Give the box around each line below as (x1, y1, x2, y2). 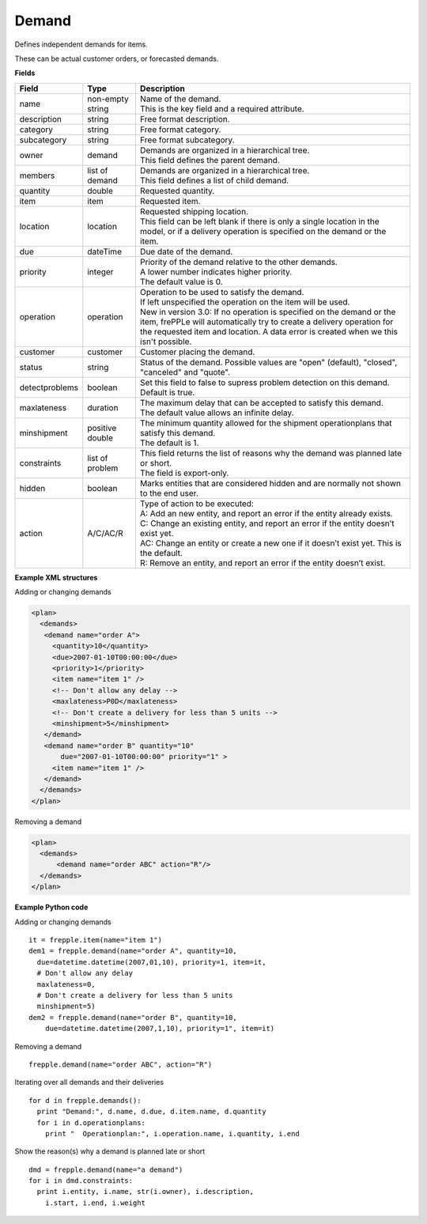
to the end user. (139, 487, 199, 498)
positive (87, 422, 117, 433)
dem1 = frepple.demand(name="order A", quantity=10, (28, 946, 237, 956)
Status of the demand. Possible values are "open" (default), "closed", (139, 357, 398, 368)
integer (87, 266, 114, 277)
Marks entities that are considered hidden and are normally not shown (139, 478, 401, 489)
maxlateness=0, (36, 980, 96, 988)
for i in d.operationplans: (36, 1118, 146, 1127)
